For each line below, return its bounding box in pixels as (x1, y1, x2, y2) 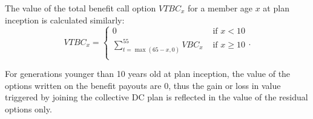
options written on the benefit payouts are (5, 79, 162, 91)
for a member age (188, 2, 253, 14)
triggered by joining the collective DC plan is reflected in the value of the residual (5, 91, 308, 103)
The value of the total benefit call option (5, 2, 156, 14)
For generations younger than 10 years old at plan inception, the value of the (5, 67, 291, 80)
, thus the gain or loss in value (168, 79, 281, 91)
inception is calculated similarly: (5, 13, 125, 26)
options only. (5, 102, 52, 115)
